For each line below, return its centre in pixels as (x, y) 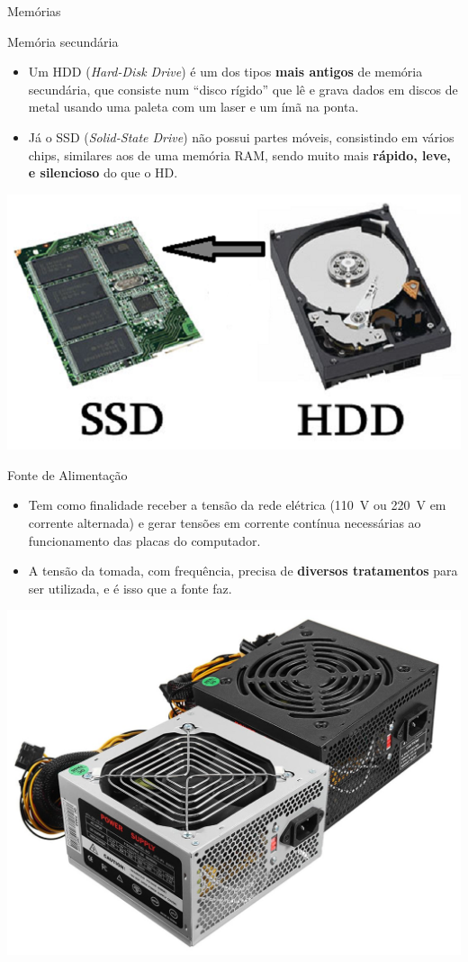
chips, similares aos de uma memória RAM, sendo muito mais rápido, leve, (239, 154)
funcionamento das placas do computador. (144, 540)
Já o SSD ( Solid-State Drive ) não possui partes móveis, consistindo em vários (241, 136)
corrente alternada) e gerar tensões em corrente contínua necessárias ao (225, 523)
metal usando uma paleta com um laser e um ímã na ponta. (193, 107)
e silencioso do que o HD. (103, 172)
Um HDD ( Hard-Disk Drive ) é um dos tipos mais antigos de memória (225, 72)
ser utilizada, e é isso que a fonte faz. (130, 588)
